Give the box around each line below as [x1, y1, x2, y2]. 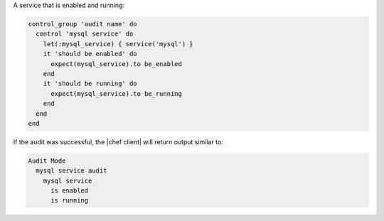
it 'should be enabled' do [43, 50, 138, 58]
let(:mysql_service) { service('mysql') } [43, 40, 193, 48]
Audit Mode [28, 156, 66, 165]
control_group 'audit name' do [28, 20, 138, 28]
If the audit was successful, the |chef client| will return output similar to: [13, 137, 223, 146]
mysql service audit [36, 167, 107, 175]
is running [50, 196, 89, 205]
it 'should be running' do [43, 80, 138, 88]
